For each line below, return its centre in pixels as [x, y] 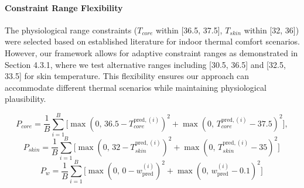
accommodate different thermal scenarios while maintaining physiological [136, 87]
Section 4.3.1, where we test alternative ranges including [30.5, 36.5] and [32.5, [145, 64]
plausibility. [25, 99]
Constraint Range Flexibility [64, 7]
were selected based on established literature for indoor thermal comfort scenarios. [152, 41]
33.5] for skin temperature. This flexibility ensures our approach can [127, 76]
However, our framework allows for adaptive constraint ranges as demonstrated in [151, 52]
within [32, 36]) [271, 30]
